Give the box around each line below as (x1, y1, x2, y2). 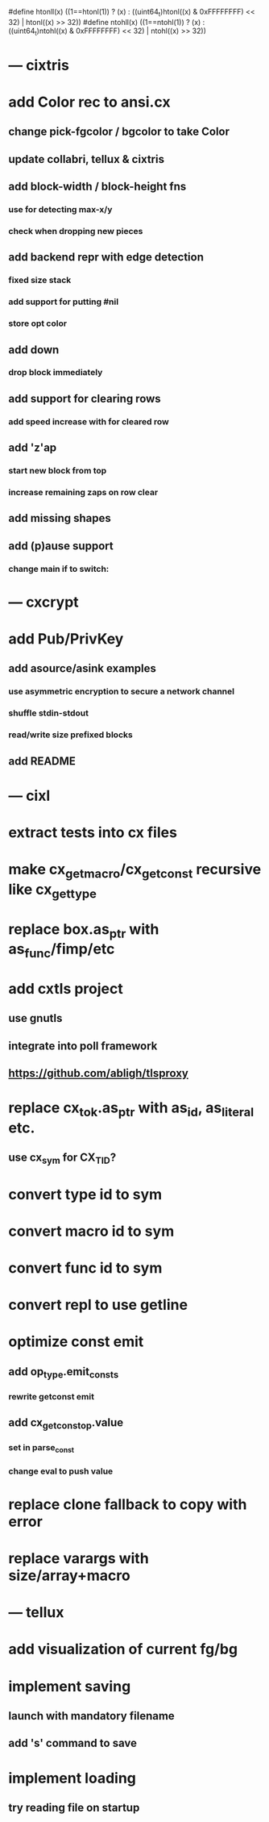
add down (8, 343, 60, 356)
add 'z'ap (8, 441, 57, 455)
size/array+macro (8, 1566, 130, 1584)
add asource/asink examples (8, 661, 157, 676)
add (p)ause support (8, 539, 114, 552)
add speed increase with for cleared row (8, 415, 169, 427)
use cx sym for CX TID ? (8, 1151, 117, 1166)
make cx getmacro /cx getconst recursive (8, 861, 262, 882)
